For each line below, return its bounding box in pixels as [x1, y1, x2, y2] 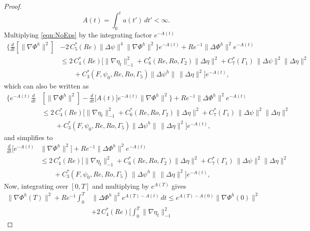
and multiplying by [92, 180, 149, 191]
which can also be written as [4, 81, 89, 91]
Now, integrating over [4, 180, 69, 191]
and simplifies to [4, 132, 53, 142]
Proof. [4, 1, 22, 11]
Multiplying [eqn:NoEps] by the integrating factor [4, 29, 152, 39]
